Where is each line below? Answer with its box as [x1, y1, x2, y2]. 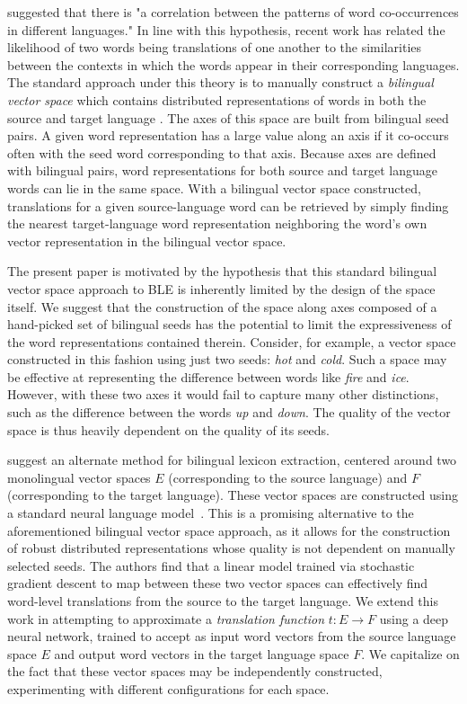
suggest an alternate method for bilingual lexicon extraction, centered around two [7, 450, 457, 469]
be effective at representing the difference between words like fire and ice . [7, 367, 410, 386]
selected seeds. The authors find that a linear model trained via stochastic [7, 556, 415, 575]
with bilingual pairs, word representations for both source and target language [7, 161, 437, 180]
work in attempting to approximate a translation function [7, 609, 325, 628]
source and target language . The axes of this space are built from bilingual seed [7, 108, 449, 127]
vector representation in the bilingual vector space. [7, 231, 286, 250]
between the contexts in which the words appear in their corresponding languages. [7, 55, 460, 74]
